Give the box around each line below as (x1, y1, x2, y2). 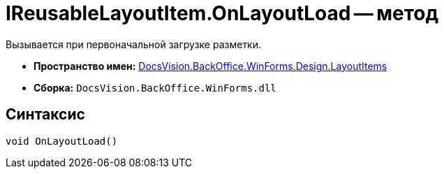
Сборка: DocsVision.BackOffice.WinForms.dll (34, 81, 276, 94)
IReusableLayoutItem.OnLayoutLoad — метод (6, 1, 438, 25)
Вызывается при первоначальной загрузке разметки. (6, 38, 262, 50)
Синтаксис (6, 106, 85, 124)
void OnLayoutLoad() (6, 135, 118, 147)
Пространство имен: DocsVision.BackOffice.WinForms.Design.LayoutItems (34, 59, 387, 72)
